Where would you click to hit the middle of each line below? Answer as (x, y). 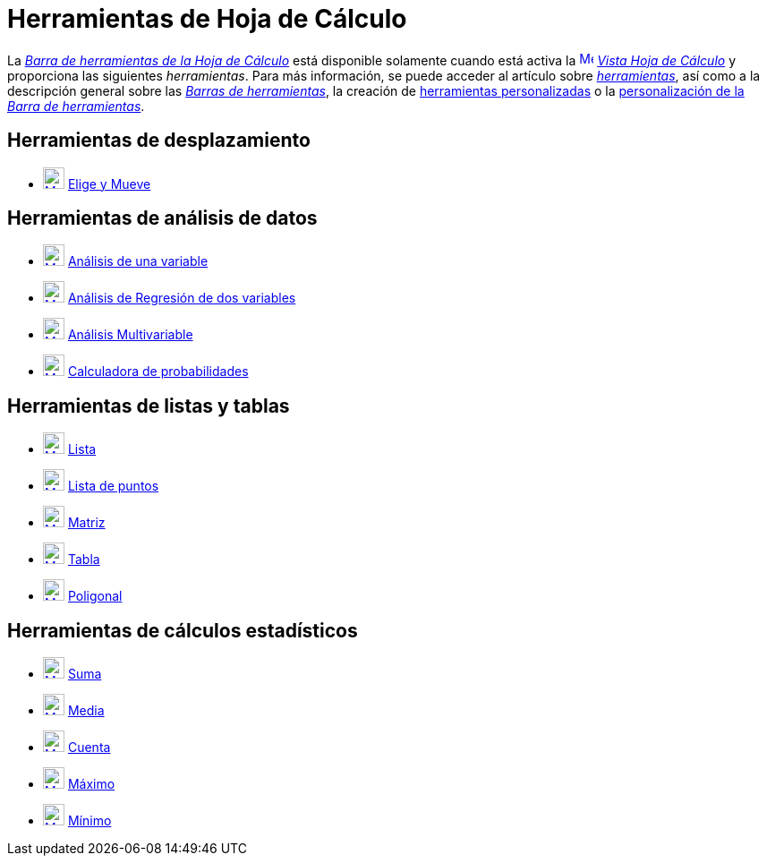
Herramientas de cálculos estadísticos (183, 630)
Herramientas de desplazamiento (159, 141)
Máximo (91, 784)
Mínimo (89, 821)
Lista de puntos (113, 486)
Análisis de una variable (138, 261)
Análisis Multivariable (130, 335)
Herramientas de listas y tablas (149, 406)
